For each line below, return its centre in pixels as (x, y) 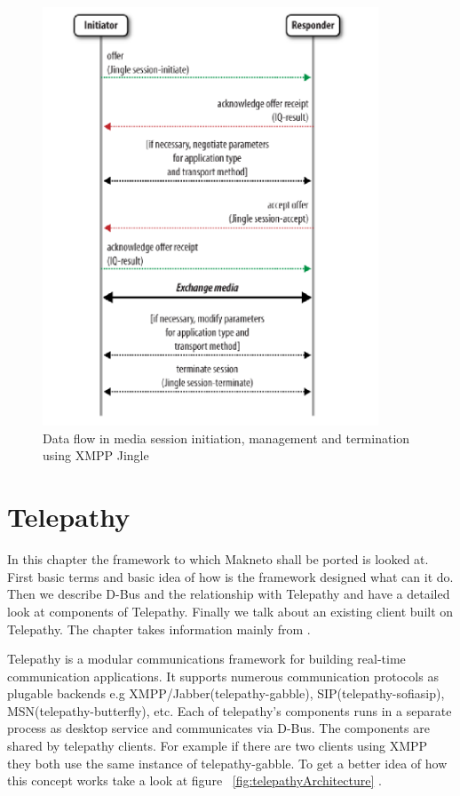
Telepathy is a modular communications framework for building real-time (206, 659)
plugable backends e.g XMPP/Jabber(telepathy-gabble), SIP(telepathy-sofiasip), (226, 693)
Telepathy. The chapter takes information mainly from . (159, 629)
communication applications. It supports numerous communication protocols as (223, 676)
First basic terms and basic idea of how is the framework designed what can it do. (230, 576)
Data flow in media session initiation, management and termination (226, 438)
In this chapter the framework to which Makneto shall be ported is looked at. (218, 559)
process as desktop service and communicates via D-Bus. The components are (218, 728)
